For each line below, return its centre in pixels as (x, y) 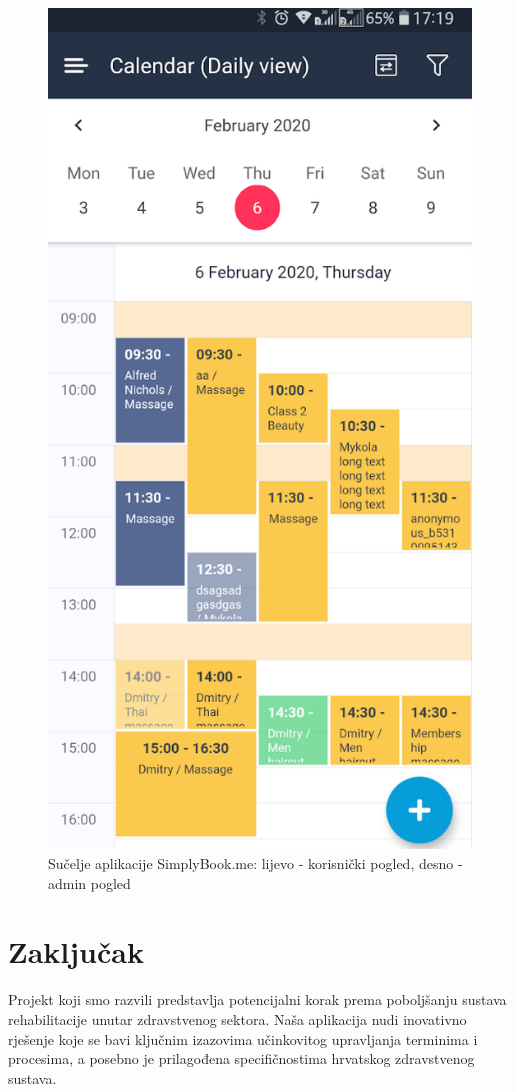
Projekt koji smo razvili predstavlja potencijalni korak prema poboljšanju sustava (257, 999)
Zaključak (76, 951)
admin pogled (89, 882)
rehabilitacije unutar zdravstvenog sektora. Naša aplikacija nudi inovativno (237, 1018)
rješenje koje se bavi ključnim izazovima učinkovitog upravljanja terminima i (243, 1038)
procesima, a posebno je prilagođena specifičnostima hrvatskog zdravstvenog (241, 1058)
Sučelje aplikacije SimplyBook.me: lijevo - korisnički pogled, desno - (255, 863)
